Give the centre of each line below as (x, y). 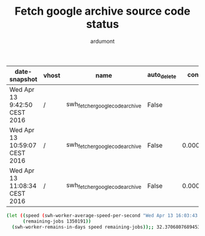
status (103, 24)
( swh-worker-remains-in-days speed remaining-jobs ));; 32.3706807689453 (106, 227)
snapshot (23, 79)
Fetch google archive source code (103, 11)
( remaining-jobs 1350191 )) (57, 221)
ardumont (103, 41)
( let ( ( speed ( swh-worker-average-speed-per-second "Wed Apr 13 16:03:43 (102, 215)
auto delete (162, 75)
